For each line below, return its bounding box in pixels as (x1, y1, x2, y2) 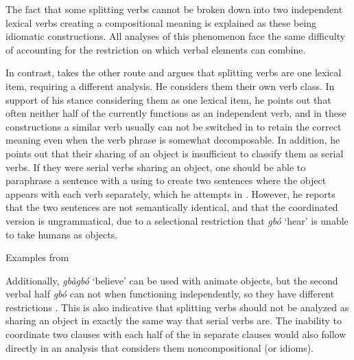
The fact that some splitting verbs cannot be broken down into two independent (5, 2, 343, 16)
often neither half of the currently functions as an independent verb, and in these (5, 106, 346, 120)
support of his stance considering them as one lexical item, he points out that (5, 92, 331, 106)
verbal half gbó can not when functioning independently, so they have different (5, 286, 335, 301)
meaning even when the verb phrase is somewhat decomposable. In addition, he (5, 133, 340, 147)
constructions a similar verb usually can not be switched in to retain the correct (5, 119, 342, 133)
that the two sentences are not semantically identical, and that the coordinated (5, 200, 338, 214)
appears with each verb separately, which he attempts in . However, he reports (5, 186, 335, 201)
